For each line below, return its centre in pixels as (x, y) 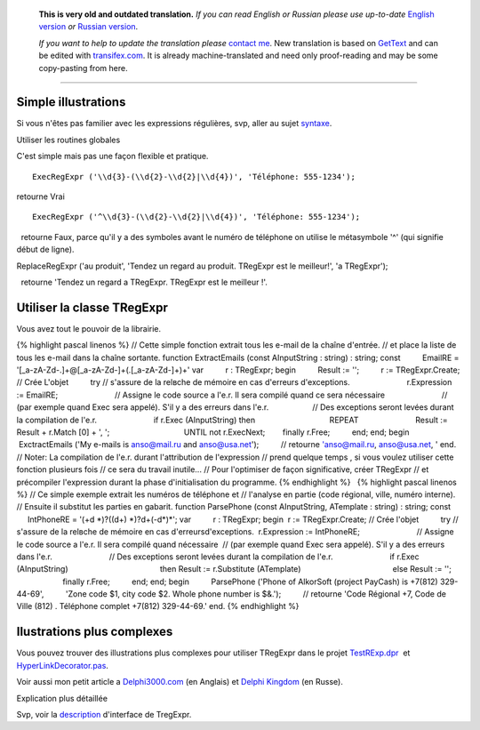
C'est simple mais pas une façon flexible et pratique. (112, 156)
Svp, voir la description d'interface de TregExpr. (104, 714)
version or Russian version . (88, 27)
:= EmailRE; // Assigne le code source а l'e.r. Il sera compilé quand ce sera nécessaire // (232, 395)
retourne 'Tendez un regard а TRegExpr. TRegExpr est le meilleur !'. (144, 282)
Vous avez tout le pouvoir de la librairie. (89, 328)
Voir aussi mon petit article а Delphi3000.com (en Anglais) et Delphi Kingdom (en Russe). (180, 682)
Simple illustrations (71, 102)
